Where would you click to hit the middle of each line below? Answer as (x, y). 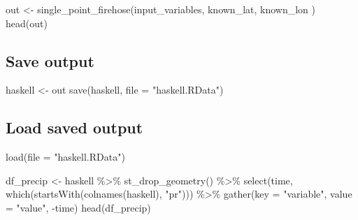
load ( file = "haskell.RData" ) (65, 157)
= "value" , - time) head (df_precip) (78, 207)
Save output (50, 60)
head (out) (27, 23)
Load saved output (74, 127)
